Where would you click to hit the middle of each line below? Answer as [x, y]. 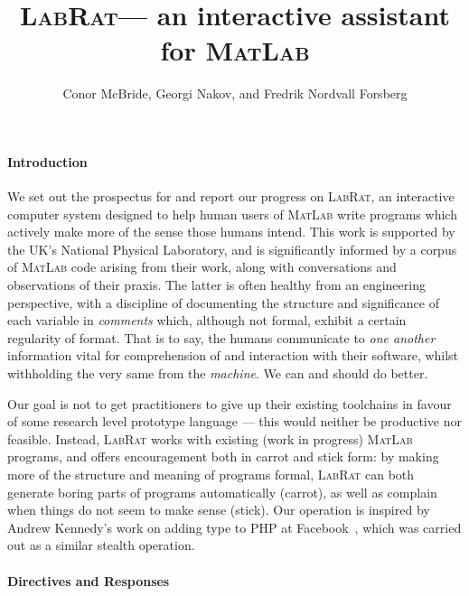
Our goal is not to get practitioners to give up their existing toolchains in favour [230, 403]
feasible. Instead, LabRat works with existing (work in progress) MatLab [210, 438]
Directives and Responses [89, 580]
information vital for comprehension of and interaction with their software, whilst [233, 355]
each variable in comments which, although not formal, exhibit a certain [207, 320]
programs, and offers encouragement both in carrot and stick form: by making [223, 456]
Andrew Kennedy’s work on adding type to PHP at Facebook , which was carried [234, 527]
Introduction [47, 161]
